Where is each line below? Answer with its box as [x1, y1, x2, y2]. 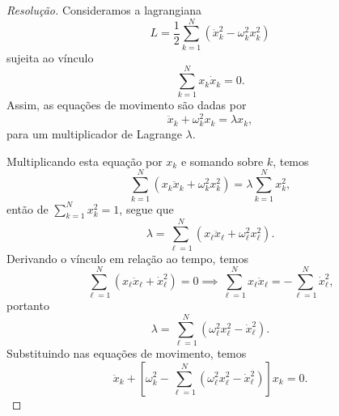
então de [6, 200, 49, 217]
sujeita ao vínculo [6, 49, 94, 66]
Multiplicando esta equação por [6, 152, 163, 169]
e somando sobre [180, 152, 264, 169]
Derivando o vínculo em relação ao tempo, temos [6, 249, 248, 266]
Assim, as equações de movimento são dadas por [6, 96, 247, 113]
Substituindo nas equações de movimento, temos [6, 344, 247, 361]
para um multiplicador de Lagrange [6, 125, 182, 142]
